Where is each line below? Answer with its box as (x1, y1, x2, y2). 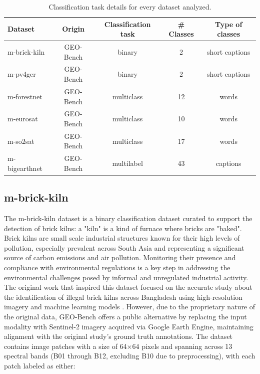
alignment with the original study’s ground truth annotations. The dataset (4, 331, 233, 341)
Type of (214, 19, 242, 29)
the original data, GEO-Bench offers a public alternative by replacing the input (4, 311, 247, 322)
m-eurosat (7, 113, 38, 124)
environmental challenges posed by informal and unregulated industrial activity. (4, 272, 248, 282)
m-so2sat (7, 135, 34, 146)
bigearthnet (7, 162, 43, 173)
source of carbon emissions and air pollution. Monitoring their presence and (4, 252, 236, 263)
